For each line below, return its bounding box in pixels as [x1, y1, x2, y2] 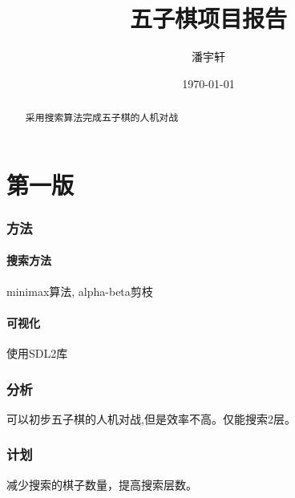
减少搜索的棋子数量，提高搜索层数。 [6, 476, 197, 492]
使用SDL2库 [6, 344, 68, 361]
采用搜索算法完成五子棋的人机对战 [25, 111, 179, 124]
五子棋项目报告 [129, 2, 287, 34]
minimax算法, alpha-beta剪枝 [6, 282, 153, 299]
